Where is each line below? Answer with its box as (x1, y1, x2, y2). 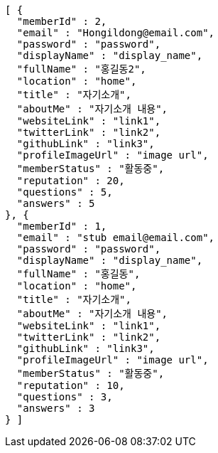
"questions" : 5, (16, 186, 113, 198)
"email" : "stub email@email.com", (16, 232, 215, 243)
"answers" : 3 (16, 403, 95, 414)
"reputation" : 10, (16, 380, 125, 391)
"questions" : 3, (16, 391, 113, 403)
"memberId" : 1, (16, 220, 107, 232)
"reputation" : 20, (16, 175, 125, 186)
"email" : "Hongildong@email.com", (16, 27, 215, 38)
